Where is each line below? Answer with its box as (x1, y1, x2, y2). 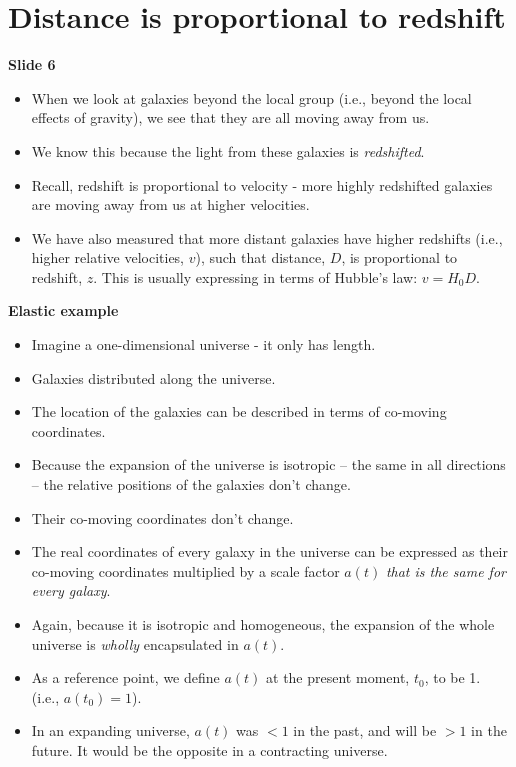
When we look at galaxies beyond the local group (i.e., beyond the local (31, 87, 472, 108)
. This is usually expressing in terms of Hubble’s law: (93, 266, 418, 287)
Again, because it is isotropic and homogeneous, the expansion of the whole (31, 614, 495, 634)
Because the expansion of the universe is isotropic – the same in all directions (31, 454, 506, 475)
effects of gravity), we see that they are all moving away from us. (31, 107, 430, 128)
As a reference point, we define (31, 667, 220, 688)
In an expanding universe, (31, 720, 190, 741)
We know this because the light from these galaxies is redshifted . (31, 140, 425, 161)
